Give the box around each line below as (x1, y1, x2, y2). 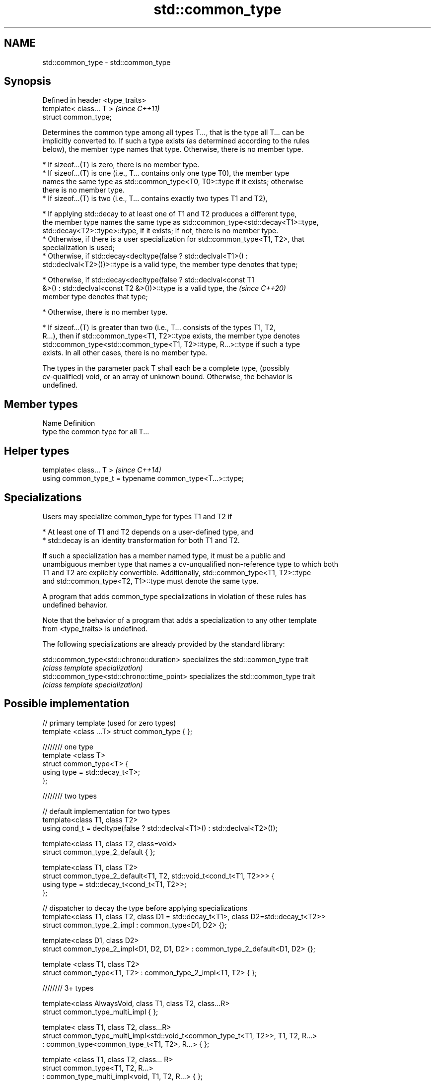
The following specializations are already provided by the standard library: (42, 639, 285, 648)
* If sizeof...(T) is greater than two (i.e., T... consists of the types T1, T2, (42, 323, 276, 332)
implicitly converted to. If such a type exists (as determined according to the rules (42, 136, 310, 145)
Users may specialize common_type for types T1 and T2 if (42, 512, 232, 521)
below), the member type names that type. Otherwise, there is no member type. (42, 145, 303, 154)
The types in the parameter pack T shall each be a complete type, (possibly (42, 364, 290, 373)
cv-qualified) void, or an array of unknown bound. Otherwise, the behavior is (42, 372, 293, 381)
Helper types (4, 444, 70, 457)
